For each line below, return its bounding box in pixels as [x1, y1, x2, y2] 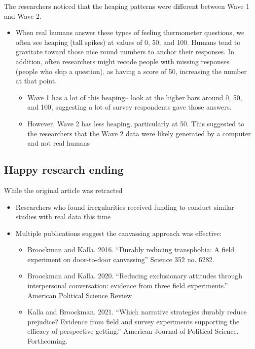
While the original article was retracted [4, 185, 123, 195]
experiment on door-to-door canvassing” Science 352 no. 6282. [27, 254, 215, 264]
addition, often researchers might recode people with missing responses [15, 56, 229, 66]
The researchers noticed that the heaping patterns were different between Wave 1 [4, 1, 250, 11]
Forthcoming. [27, 336, 68, 346]
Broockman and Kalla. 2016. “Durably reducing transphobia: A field [27, 244, 235, 255]
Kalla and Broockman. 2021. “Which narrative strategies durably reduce [27, 307, 247, 317]
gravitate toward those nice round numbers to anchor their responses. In [15, 46, 235, 57]
